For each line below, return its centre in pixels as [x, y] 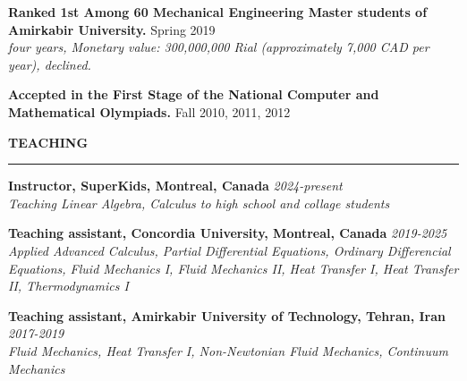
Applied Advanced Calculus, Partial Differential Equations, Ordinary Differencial [229, 250]
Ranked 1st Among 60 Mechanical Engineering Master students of [218, 12]
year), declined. [50, 64]
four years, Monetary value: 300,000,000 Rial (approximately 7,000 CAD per [219, 47]
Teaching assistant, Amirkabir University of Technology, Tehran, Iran [227, 315]
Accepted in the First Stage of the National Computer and [194, 94]
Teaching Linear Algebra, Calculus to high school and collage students [199, 203]
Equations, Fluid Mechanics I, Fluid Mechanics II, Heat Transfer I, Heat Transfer [233, 268]
